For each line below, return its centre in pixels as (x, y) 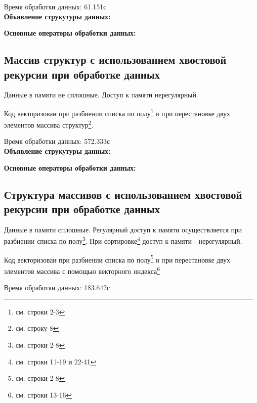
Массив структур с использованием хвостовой (115, 60)
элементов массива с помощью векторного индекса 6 (82, 270)
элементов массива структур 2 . (49, 124)
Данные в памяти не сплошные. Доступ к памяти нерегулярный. (101, 95)
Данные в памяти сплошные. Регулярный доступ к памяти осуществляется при (123, 229)
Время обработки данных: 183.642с (57, 288)
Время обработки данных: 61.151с (55, 6)
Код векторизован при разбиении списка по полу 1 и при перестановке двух (117, 112)
